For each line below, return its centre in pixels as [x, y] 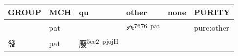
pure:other [212, 27]
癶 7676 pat [143, 28]
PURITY [212, 12]
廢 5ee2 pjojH [99, 43]
